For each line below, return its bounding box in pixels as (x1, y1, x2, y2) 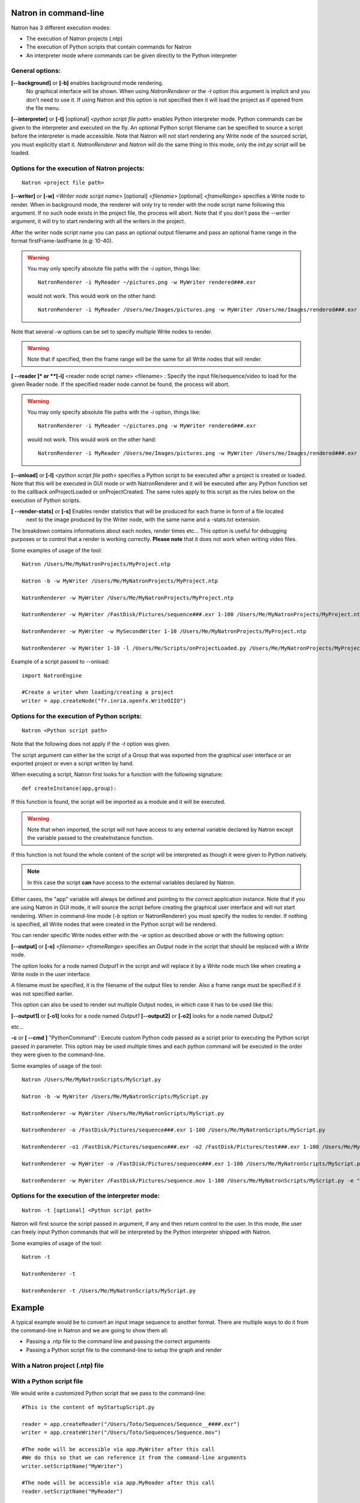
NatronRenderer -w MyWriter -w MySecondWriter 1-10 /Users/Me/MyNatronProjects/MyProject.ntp (22, 628, 307, 635)
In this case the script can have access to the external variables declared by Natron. (27, 878, 236, 886)
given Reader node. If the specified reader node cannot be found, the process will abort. (11, 381, 230, 388)
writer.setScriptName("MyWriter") (22, 1463, 123, 1469)
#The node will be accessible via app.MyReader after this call (22, 1480, 215, 1486)
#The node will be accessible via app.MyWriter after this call (22, 1446, 215, 1452)
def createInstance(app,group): (22, 785, 117, 792)
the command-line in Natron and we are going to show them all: (11, 1327, 169, 1334)
